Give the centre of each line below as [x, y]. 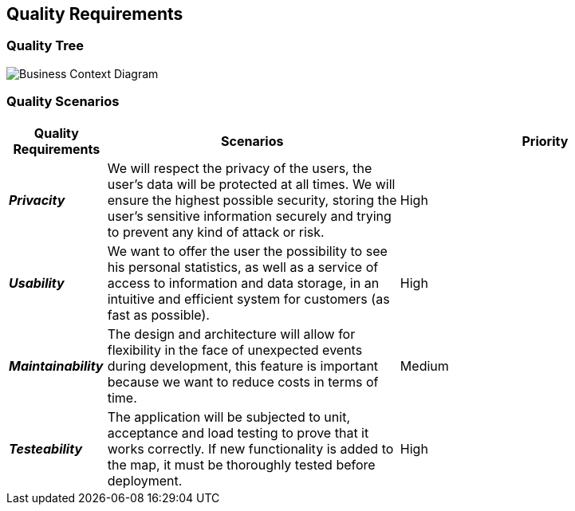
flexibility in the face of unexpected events [235, 350]
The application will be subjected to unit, [228, 417]
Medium [424, 366]
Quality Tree [45, 46]
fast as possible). [158, 314]
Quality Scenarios [63, 102]
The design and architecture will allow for [231, 334]
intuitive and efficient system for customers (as [248, 299]
